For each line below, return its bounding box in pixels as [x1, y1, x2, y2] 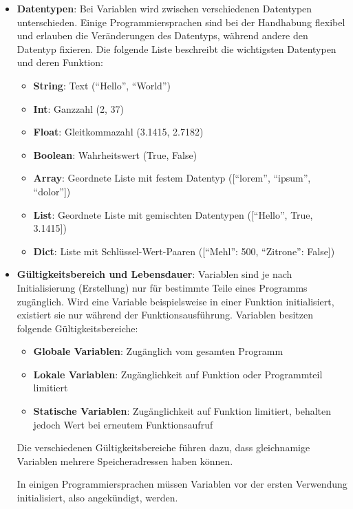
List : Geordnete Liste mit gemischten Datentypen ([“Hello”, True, [33, 207, 313, 221]
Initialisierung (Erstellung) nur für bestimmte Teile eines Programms [17, 280, 308, 294]
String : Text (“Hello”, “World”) [33, 78, 171, 92]
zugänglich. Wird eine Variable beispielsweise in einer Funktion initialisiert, [17, 294, 334, 308]
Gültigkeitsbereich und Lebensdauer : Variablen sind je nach [17, 267, 292, 281]
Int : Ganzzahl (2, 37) [33, 101, 125, 116]
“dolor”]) [33, 184, 71, 198]
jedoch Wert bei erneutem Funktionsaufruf [33, 417, 213, 431]
